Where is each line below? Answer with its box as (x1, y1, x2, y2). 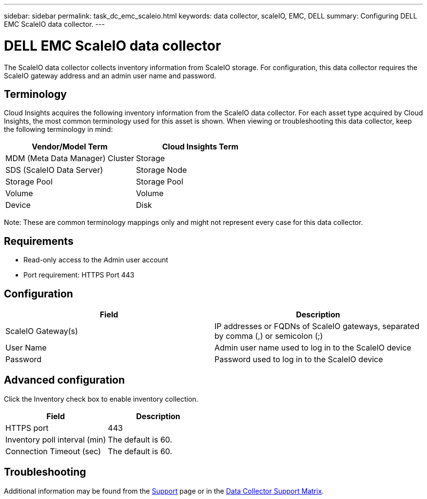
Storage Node (136, 165, 187, 175)
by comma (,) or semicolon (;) (214, 331, 323, 341)
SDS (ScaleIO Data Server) (5, 165, 103, 175)
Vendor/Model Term (32, 142, 108, 152)
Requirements (4, 235, 74, 247)
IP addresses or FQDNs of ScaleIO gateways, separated (214, 321, 420, 332)
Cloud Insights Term (162, 142, 239, 152)
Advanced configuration (4, 374, 125, 387)
